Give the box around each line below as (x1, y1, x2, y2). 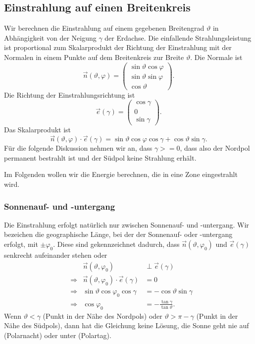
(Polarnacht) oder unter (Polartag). (4, 330, 111, 340)
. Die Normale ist (190, 52, 243, 62)
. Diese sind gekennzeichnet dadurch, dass (53, 239, 180, 249)
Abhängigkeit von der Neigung (4, 32, 97, 43)
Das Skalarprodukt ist (4, 124, 71, 135)
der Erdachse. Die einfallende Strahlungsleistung (104, 32, 252, 43)
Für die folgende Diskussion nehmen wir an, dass (4, 143, 153, 153)
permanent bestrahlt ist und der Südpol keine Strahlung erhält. (4, 152, 197, 163)
